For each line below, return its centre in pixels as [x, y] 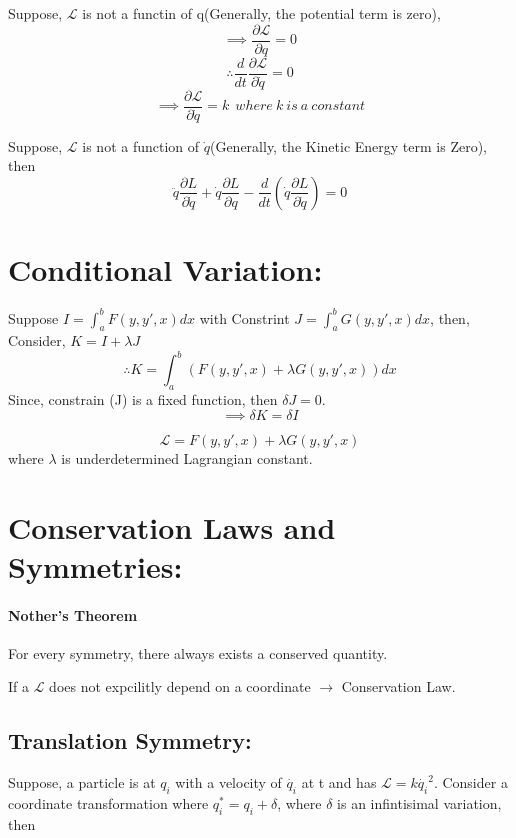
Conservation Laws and [172, 526]
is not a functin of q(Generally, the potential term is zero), [261, 13]
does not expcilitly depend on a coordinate [180, 686]
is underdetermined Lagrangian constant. [187, 457]
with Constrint [244, 317]
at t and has [339, 782]
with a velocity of [228, 782]
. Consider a [470, 782]
